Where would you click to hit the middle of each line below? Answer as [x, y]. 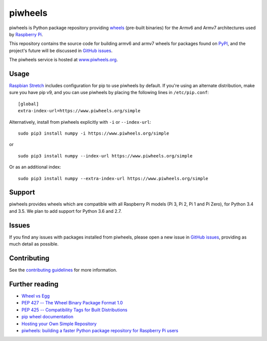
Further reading [34, 284]
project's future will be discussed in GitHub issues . [61, 50]
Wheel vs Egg [36, 296]
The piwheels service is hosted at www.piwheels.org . [64, 60]
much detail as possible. [34, 244]
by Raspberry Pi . [26, 34]
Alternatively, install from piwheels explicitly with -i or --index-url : [80, 122]
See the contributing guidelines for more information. [63, 270]
